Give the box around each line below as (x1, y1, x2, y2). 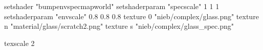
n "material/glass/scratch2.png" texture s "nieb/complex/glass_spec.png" (4, 21, 234, 31)
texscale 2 (4, 37, 35, 48)
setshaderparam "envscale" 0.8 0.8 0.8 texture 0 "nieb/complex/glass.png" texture (4, 11, 259, 21)
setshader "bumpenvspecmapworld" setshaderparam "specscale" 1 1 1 (4, 1, 220, 11)
